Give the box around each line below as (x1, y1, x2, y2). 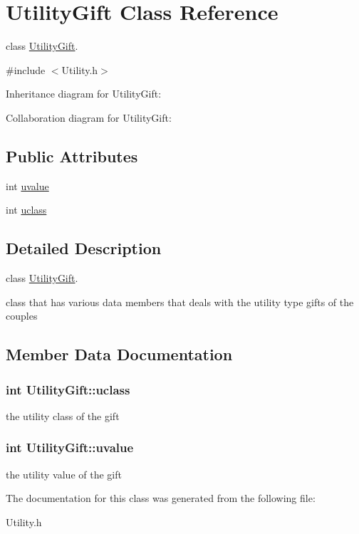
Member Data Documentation (6, 343, 233, 365)
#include (6, 62, 46, 77)
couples (6, 308, 38, 323)
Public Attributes (6, 145, 138, 167)
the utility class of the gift (6, 408, 120, 423)
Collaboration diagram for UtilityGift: (6, 110, 172, 125)
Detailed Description (6, 237, 162, 259)
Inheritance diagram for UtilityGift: (6, 86, 162, 101)
